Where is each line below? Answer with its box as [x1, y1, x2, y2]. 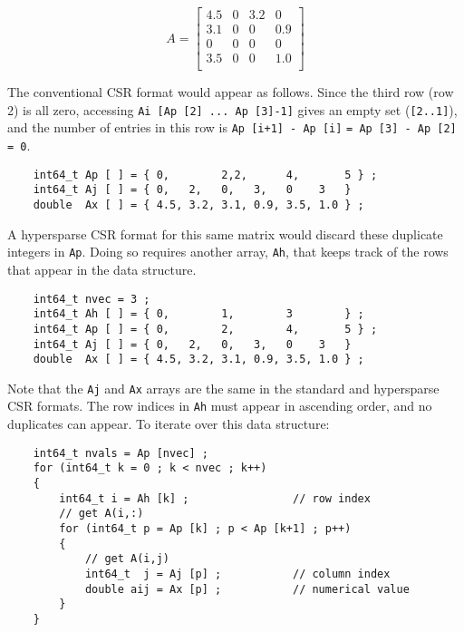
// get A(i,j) [84, 552, 169, 566]
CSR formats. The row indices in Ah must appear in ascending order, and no [7, 396, 432, 415]
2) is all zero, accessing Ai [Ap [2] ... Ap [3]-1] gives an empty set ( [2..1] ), [7, 100, 458, 119]
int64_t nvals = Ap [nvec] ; [33, 446, 208, 460]
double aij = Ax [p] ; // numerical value [84, 582, 410, 596]
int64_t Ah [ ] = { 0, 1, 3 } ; [33, 307, 364, 321]
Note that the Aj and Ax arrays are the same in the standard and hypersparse [7, 378, 440, 397]
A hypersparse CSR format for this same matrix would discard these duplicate [7, 224, 443, 243]
